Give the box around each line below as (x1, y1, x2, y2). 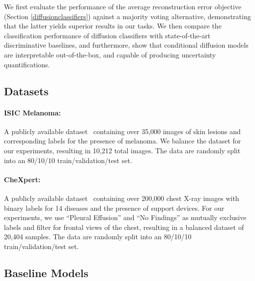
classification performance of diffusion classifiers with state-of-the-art (4, 30, 211, 40)
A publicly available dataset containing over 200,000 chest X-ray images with (4, 193, 239, 203)
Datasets (4, 83, 49, 98)
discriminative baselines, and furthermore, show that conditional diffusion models (4, 40, 249, 50)
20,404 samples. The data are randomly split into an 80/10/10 (4, 231, 192, 242)
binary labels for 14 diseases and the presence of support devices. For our (4, 202, 225, 213)
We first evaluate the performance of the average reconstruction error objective (4, 1, 242, 11)
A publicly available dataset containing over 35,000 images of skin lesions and (4, 126, 241, 136)
